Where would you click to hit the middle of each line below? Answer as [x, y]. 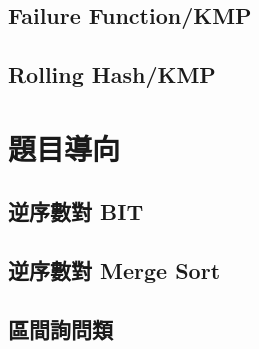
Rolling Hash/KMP [112, 74]
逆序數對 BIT [76, 211]
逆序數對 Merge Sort [114, 270]
